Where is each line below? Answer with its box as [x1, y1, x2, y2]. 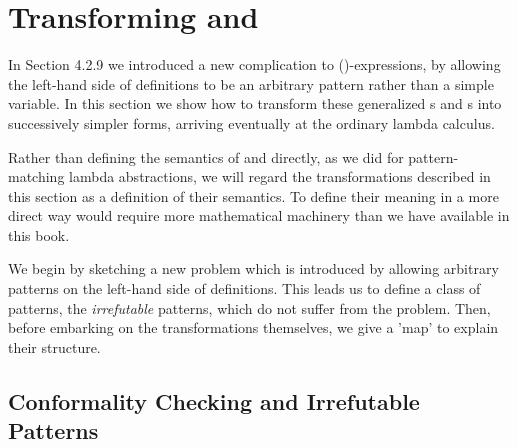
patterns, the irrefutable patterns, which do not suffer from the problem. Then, [8, 297, 491, 318]
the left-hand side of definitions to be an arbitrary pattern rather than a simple [8, 73, 494, 94]
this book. [8, 224, 70, 245]
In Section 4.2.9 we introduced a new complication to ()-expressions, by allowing [8, 54, 501, 75]
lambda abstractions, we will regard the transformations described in [69, 166, 491, 187]
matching [8, 166, 65, 187]
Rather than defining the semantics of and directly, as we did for [8, 146, 404, 167]
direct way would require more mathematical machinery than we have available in [8, 205, 510, 226]
